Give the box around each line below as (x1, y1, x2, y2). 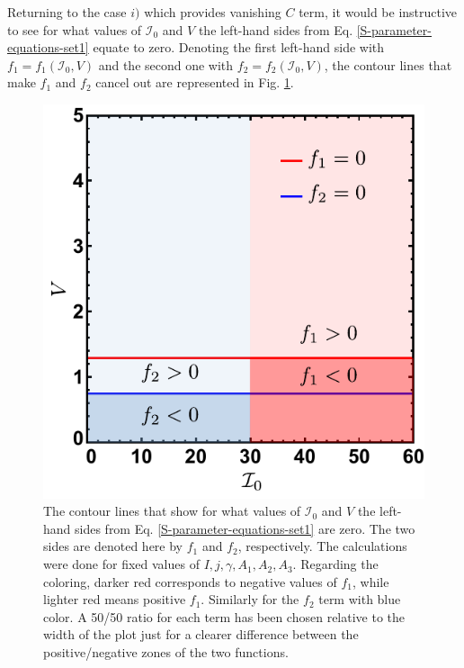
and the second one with (98, 55, 234, 74)
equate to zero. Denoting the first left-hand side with (93, 38, 385, 57)
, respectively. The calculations (237, 537, 407, 555)
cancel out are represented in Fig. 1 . (95, 73, 294, 92)
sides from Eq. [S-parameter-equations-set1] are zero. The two (75, 519, 415, 537)
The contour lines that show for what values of (43, 501, 301, 520)
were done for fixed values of (43, 555, 200, 573)
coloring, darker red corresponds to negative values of (43, 572, 337, 591)
